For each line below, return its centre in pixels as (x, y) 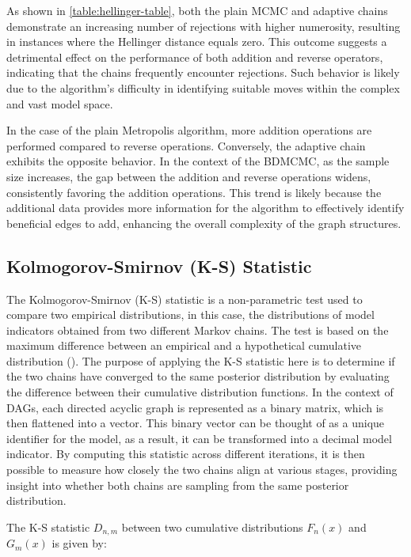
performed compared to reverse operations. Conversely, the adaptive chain (186, 145)
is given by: (79, 543)
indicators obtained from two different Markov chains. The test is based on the (198, 330)
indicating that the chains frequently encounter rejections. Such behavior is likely (203, 72)
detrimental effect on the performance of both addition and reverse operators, (195, 57)
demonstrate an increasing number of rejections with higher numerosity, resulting (204, 26)
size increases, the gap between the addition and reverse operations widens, (189, 176)
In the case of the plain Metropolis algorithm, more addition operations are (189, 130)
